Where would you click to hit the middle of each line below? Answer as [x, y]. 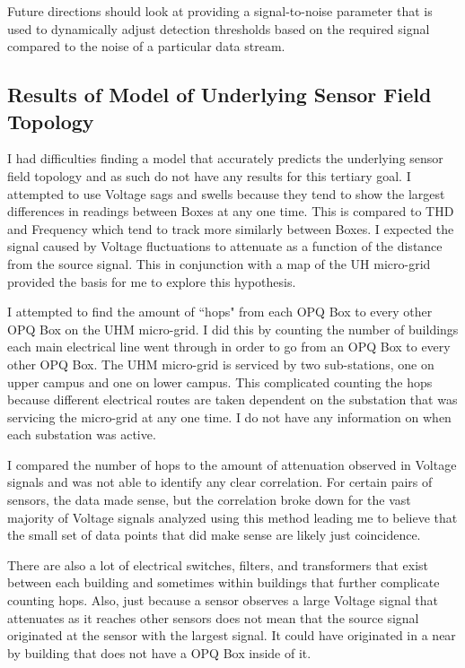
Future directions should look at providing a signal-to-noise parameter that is [220, 11]
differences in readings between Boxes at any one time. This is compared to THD [231, 211]
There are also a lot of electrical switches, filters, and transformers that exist [218, 564]
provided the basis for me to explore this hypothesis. [152, 281]
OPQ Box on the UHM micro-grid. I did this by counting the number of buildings [233, 329]
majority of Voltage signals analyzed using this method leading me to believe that [232, 517]
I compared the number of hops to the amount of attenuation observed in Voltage [232, 464]
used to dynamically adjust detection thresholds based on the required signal [219, 28]
